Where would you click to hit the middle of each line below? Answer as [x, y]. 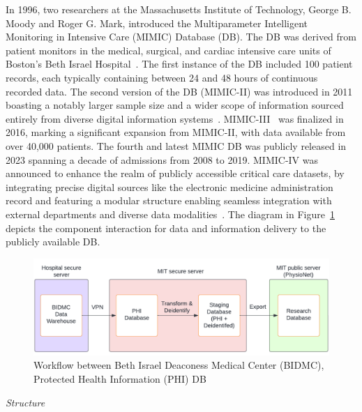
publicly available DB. [53, 242]
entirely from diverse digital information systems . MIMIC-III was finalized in [175, 118]
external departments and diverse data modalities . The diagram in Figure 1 [170, 214]
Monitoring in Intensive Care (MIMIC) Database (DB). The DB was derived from [181, 37]
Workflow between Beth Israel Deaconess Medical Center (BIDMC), [179, 365]
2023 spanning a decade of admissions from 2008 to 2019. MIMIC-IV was [162, 159]
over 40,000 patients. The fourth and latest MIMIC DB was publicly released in [176, 145]
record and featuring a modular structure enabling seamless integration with [169, 200]
